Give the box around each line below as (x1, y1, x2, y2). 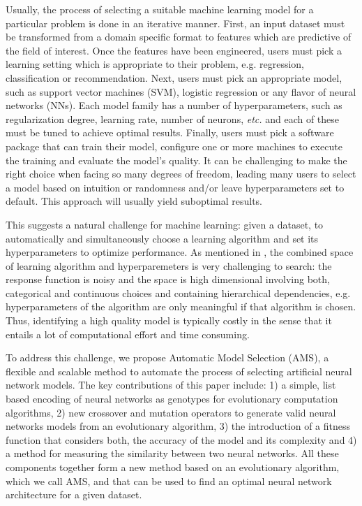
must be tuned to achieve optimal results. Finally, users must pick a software (6, 125, 334, 140)
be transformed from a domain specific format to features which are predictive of (6, 29, 352, 44)
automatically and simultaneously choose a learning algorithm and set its (6, 231, 319, 245)
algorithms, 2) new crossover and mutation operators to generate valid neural (6, 405, 336, 419)
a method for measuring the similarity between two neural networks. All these (6, 446, 339, 461)
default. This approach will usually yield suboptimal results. (6, 194, 263, 208)
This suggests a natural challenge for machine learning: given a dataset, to (6, 217, 324, 231)
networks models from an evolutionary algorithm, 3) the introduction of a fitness (6, 419, 351, 433)
